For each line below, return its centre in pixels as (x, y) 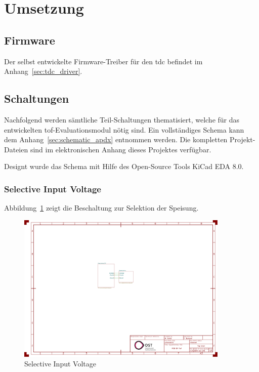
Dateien (16, 149)
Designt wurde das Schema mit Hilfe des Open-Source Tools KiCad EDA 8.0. (124, 166)
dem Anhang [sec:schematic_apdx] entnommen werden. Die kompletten (116, 139)
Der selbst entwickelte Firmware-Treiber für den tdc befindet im (103, 61)
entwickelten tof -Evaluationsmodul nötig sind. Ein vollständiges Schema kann (124, 129)
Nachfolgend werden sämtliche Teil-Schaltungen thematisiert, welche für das (122, 119)
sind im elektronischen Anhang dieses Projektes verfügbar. (121, 149)
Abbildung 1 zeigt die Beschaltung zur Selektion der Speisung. (101, 208)
